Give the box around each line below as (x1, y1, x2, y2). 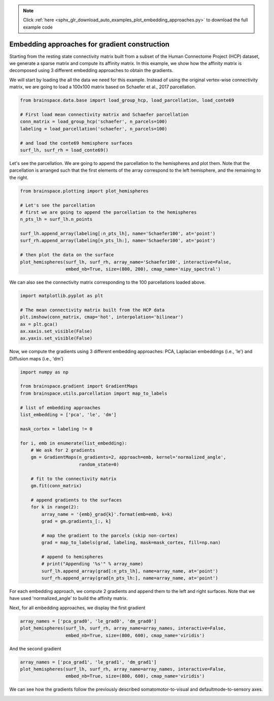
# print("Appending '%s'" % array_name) (41, 561, 144, 567)
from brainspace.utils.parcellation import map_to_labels (20, 390, 167, 396)
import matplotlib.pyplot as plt (20, 292, 104, 298)
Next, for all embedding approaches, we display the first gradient (9, 605, 146, 611)
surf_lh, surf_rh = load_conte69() (20, 147, 109, 153)
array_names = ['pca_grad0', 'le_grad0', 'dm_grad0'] (20, 618, 157, 624)
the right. (9, 174, 29, 180)
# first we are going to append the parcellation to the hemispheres (20, 209, 197, 215)
